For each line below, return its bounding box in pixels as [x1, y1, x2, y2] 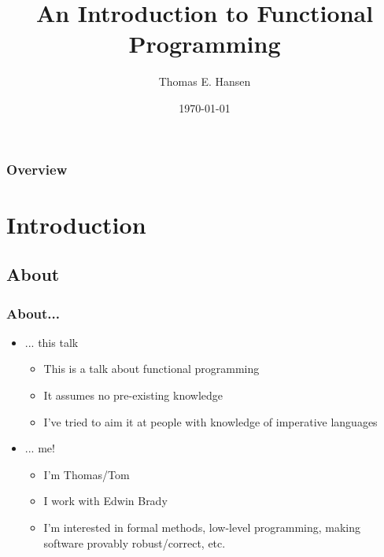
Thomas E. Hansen [158, 73, 251, 90]
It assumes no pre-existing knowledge [43, 386, 223, 403]
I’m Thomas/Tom [43, 466, 130, 482]
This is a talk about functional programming [43, 360, 260, 377]
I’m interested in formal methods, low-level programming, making [43, 518, 361, 535]
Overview [6, 159, 68, 179]
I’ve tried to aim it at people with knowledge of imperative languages [43, 413, 378, 430]
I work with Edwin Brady [43, 492, 168, 509]
